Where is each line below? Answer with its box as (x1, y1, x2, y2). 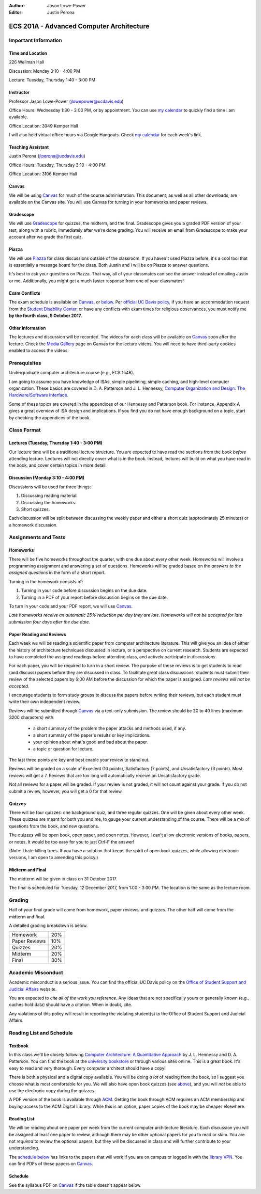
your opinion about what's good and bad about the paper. (33, 739, 148, 745)
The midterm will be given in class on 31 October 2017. (9, 876, 117, 882)
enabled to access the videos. (9, 348, 69, 353)
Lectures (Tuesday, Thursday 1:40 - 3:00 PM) (9, 440, 102, 446)
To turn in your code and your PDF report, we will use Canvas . (9, 603, 133, 609)
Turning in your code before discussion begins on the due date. (21, 588, 147, 593)
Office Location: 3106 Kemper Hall (9, 171, 77, 177)
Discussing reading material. (21, 493, 78, 499)
